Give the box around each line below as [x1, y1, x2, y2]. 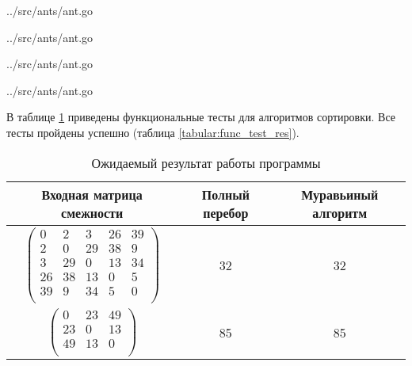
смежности [61, 203, 124, 222]
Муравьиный [301, 185, 379, 204]
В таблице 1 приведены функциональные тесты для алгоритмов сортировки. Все [6, 109, 395, 125]
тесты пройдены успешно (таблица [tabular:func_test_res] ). [6, 124, 299, 140]
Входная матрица [41, 185, 143, 204]
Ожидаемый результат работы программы [91, 153, 321, 172]
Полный [201, 185, 250, 204]
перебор [203, 203, 249, 222]
